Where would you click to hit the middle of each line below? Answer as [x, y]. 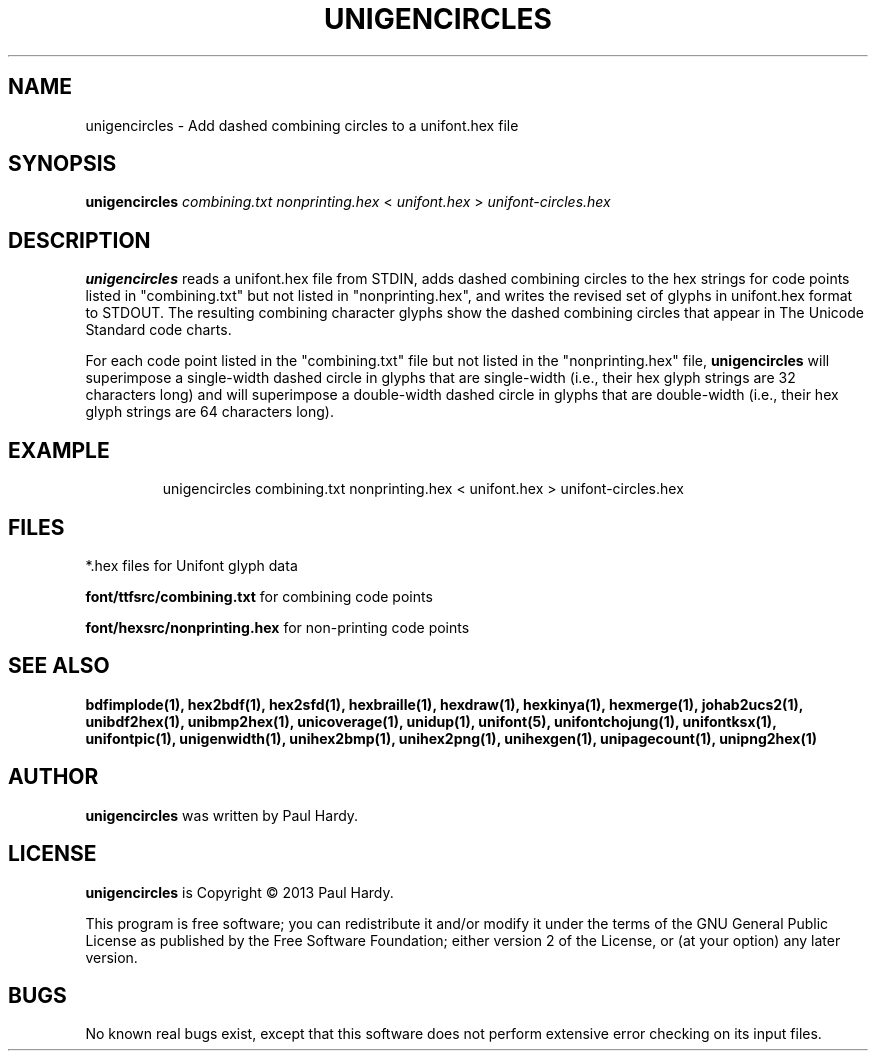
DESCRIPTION [79, 240]
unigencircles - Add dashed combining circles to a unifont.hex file [302, 125]
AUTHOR [53, 777]
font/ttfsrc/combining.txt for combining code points [259, 596]
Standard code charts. [158, 330]
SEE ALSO [59, 666]
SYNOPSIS [62, 164]
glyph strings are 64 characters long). [209, 412]
